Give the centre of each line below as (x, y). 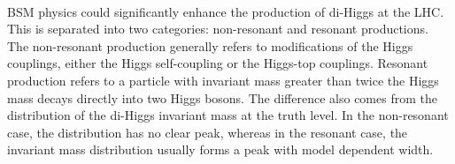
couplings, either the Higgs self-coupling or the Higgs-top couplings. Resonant (218, 63)
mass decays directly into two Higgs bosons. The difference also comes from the (222, 97)
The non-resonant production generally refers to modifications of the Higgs (210, 45)
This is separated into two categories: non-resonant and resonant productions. (218, 29)
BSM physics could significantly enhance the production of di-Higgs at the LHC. (226, 11)
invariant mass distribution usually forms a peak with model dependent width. (220, 149)
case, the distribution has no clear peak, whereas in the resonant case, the (208, 132)
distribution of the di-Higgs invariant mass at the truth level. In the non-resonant (228, 115)
